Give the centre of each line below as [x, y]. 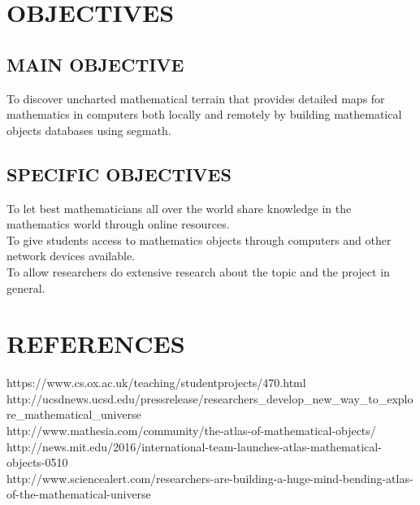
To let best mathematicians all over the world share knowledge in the [179, 208]
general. [26, 287]
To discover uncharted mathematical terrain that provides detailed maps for [196, 98]
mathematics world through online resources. [118, 224]
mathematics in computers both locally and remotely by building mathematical [204, 114]
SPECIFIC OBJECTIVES [119, 174]
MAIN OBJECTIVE [95, 64]
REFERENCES [96, 344]
